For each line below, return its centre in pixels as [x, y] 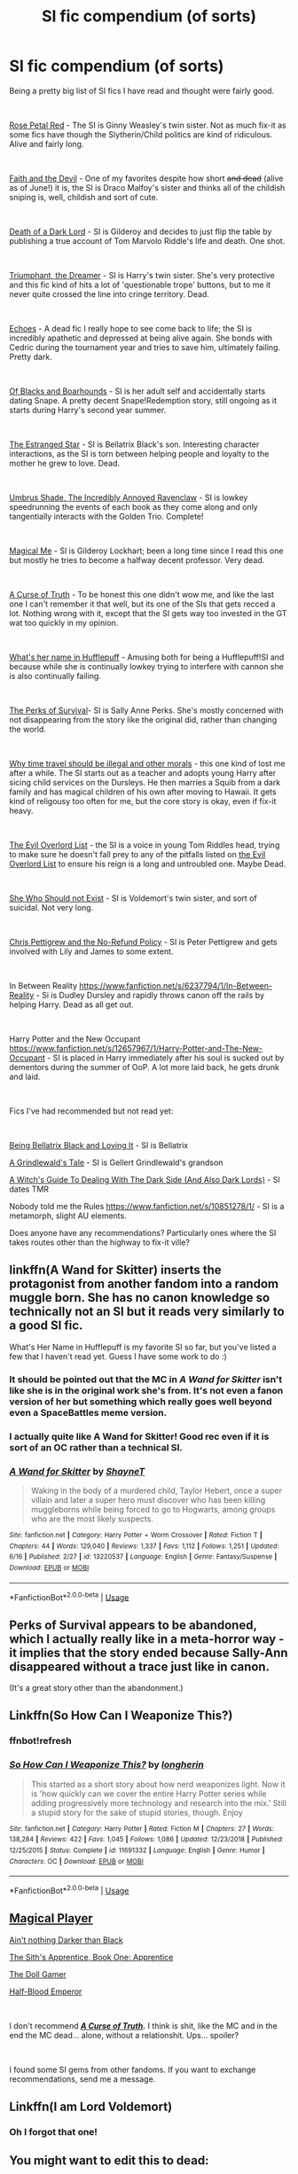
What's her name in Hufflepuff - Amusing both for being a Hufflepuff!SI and [147, 657]
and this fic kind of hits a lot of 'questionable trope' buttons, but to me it [140, 285]
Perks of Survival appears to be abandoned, [133, 1625]
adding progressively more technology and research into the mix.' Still [158, 1803]
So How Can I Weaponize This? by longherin [106, 1764]
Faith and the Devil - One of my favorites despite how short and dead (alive [146, 178]
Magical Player [51, 1918]
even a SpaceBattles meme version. [88, 1412]
